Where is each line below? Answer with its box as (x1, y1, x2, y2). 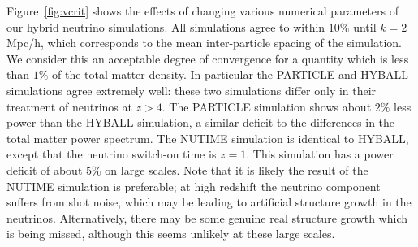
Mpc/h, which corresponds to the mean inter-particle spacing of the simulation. (6, 34, 402, 51)
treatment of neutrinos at (6, 97, 132, 115)
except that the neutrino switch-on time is (6, 145, 217, 162)
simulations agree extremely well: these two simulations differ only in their (6, 81, 377, 98)
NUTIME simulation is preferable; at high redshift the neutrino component (6, 177, 381, 194)
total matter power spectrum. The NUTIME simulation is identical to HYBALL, (6, 129, 409, 146)
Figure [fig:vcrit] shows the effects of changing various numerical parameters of (6, 2, 399, 19)
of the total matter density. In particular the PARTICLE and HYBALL (52, 66, 409, 83)
